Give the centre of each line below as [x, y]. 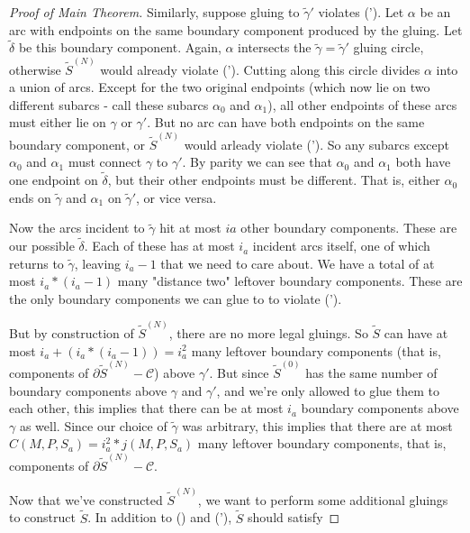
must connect [105, 162]
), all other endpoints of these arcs [362, 104]
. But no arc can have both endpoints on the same [286, 122]
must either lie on [58, 122]
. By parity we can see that [257, 162]
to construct [43, 517]
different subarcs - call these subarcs [109, 104]
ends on [30, 197]
